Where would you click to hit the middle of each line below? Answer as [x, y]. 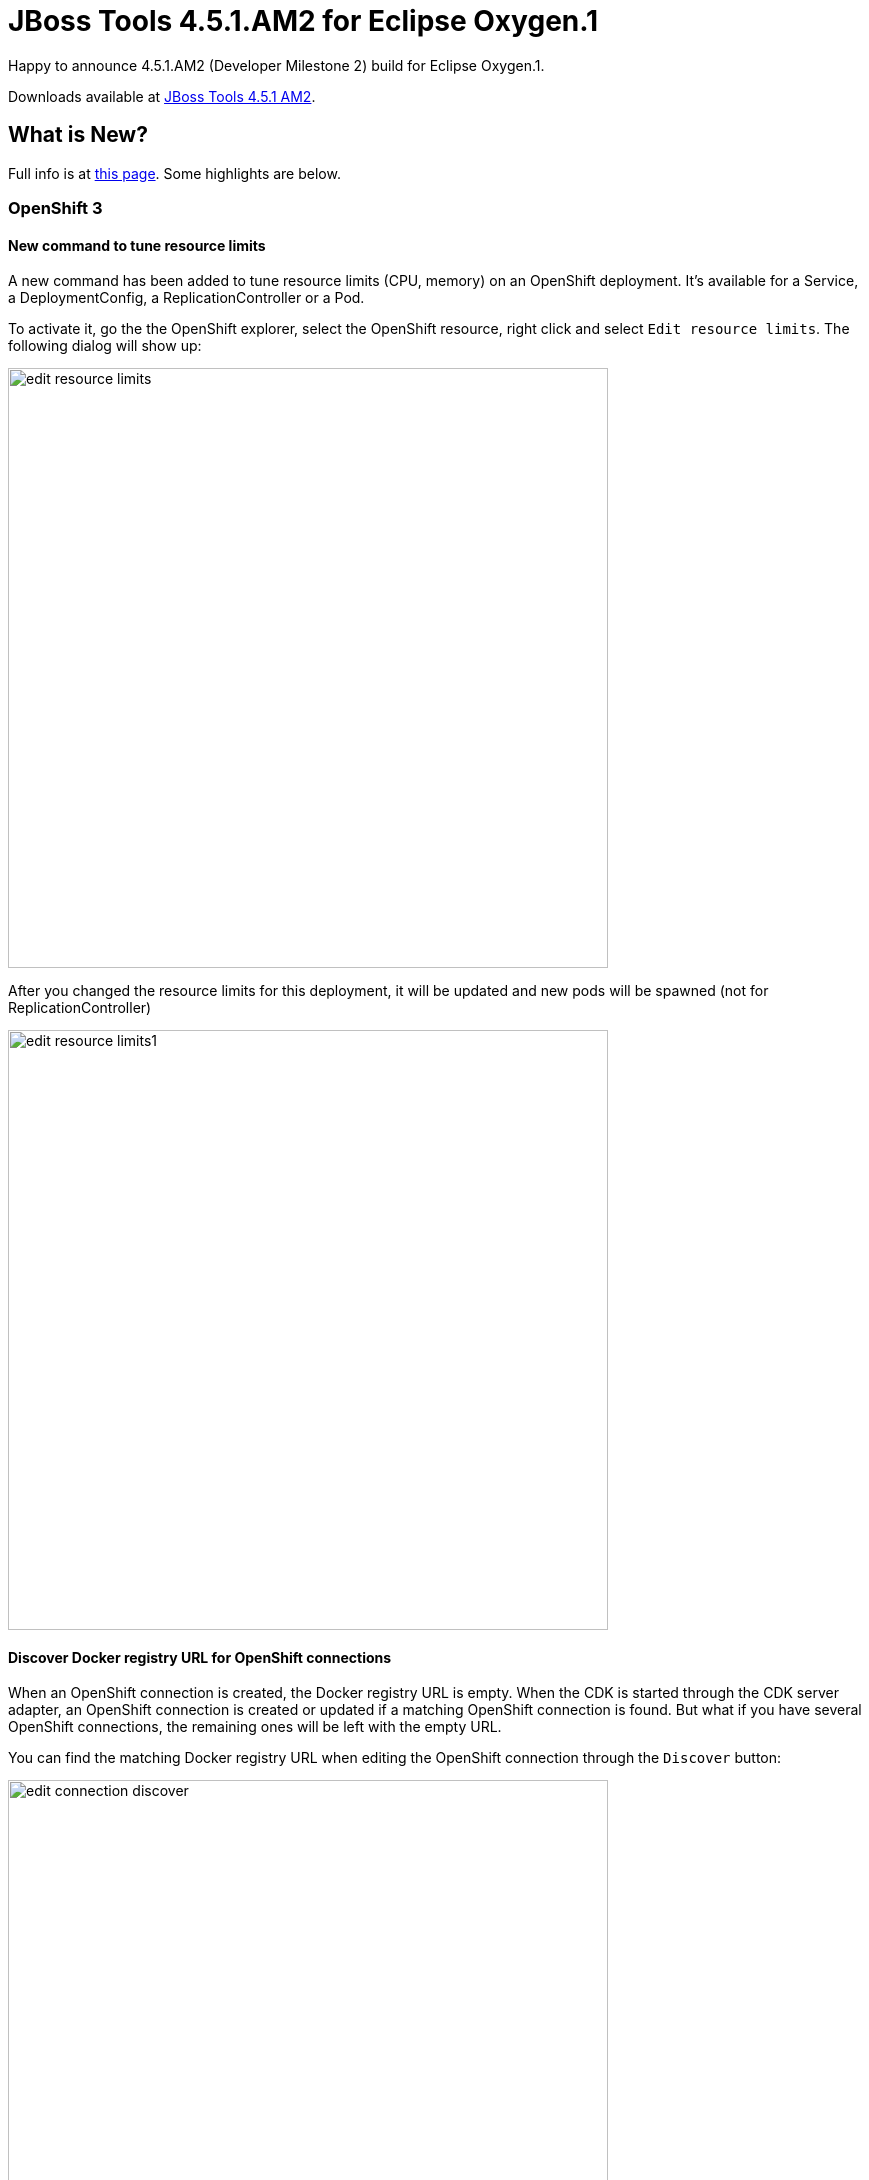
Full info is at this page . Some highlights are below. [174, 173]
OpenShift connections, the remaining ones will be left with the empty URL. [255, 1727]
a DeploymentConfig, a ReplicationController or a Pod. [186, 298]
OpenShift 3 [55, 207]
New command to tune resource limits [137, 245]
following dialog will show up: [105, 346]
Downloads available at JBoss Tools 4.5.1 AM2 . [162, 96]
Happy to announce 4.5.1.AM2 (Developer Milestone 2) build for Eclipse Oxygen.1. [276, 65]
